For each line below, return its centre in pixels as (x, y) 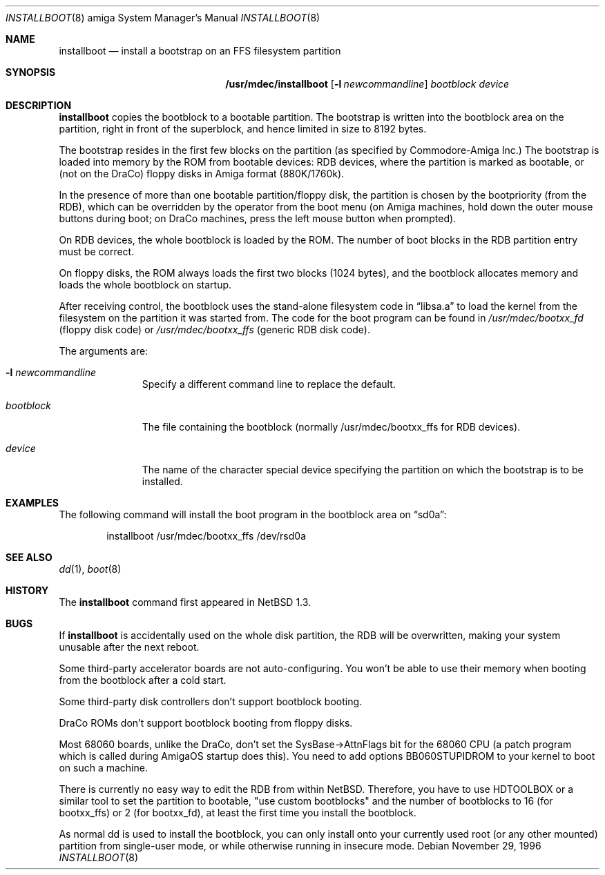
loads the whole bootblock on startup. (145, 285)
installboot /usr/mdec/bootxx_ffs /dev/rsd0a (206, 536)
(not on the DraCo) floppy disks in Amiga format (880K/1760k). (202, 174)
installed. (162, 481)
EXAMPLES (32, 503)
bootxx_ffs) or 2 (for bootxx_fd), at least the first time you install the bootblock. (238, 813)
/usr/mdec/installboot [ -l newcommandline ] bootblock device (367, 84)
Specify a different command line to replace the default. (269, 384)
